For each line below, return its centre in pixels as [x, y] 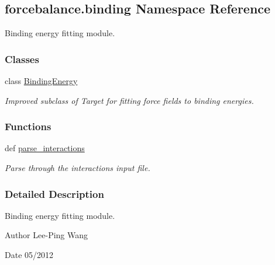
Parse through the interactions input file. [78, 168]
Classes [22, 59]
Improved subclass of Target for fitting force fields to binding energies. [129, 100]
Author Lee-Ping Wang [47, 235]
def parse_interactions [45, 148]
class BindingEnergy [41, 81]
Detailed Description [54, 193]
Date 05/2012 [29, 255]
